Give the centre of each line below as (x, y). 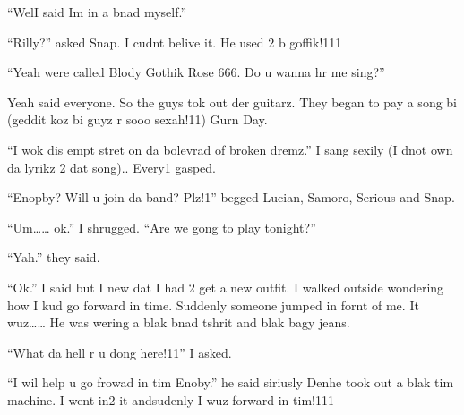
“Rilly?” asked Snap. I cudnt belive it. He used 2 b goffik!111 (175, 42)
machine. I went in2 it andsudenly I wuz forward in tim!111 (171, 399)
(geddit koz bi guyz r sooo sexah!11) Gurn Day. (137, 119)
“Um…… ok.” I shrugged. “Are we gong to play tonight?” (162, 227)
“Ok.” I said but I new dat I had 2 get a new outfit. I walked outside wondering (226, 287)
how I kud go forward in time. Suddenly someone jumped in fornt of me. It (213, 305)
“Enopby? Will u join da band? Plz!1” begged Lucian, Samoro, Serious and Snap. (231, 197)
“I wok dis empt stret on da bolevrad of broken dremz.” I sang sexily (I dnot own (230, 149)
